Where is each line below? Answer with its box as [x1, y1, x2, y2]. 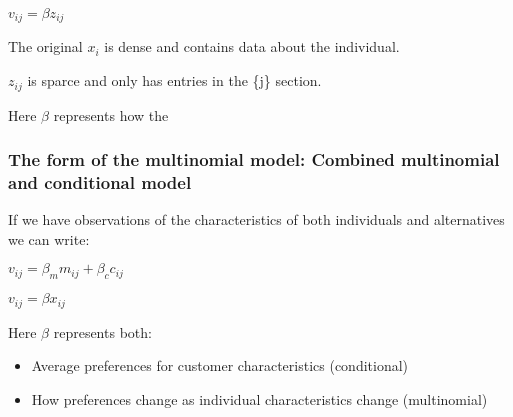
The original [8, 36, 83, 57]
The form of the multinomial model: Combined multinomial [8, 147, 500, 172]
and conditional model [8, 169, 192, 194]
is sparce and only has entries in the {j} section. [27, 70, 322, 91]
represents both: [53, 321, 152, 342]
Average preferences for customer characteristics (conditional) [31, 355, 409, 376]
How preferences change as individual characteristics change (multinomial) [31, 388, 488, 409]
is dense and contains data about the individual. [104, 36, 400, 57]
